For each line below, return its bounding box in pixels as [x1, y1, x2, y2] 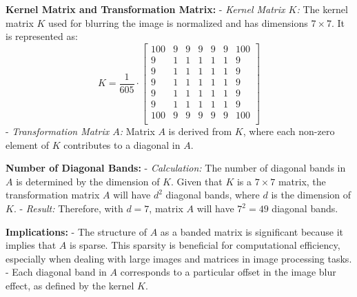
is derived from [168, 124, 232, 139]
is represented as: [6, 29, 78, 43]
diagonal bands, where [165, 187, 260, 202]
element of [6, 137, 49, 152]
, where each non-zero [243, 124, 335, 139]
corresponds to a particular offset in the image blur [120, 265, 336, 279]
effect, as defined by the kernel [6, 278, 134, 292]
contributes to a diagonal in [63, 137, 181, 152]
